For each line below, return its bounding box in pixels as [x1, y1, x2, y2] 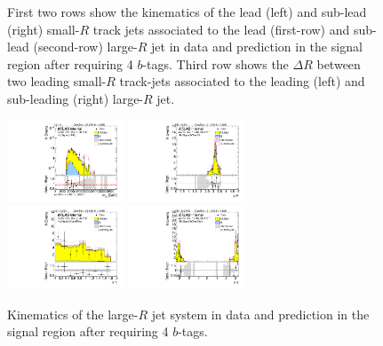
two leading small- [7, 72, 107, 90]
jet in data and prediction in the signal [151, 37, 363, 56]
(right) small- [7, 20, 80, 38]
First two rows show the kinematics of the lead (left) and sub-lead [7, 3, 367, 20]
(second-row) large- [33, 37, 138, 56]
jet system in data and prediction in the [151, 304, 370, 323]
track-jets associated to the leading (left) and [119, 72, 365, 90]
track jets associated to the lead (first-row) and [92, 20, 350, 38]
